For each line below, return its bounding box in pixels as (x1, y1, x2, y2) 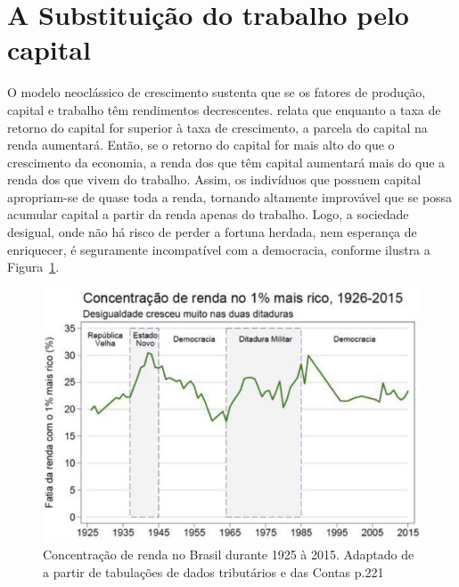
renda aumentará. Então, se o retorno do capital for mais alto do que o (7, 135, 395, 154)
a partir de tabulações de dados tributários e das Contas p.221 (43, 562, 384, 581)
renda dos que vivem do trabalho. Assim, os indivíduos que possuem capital (7, 170, 422, 189)
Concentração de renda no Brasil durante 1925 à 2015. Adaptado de (43, 545, 414, 564)
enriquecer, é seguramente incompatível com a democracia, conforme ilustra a (7, 240, 430, 258)
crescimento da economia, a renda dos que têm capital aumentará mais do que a (7, 152, 446, 171)
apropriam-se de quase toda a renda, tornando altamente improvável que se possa (7, 187, 453, 206)
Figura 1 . (7, 257, 60, 276)
